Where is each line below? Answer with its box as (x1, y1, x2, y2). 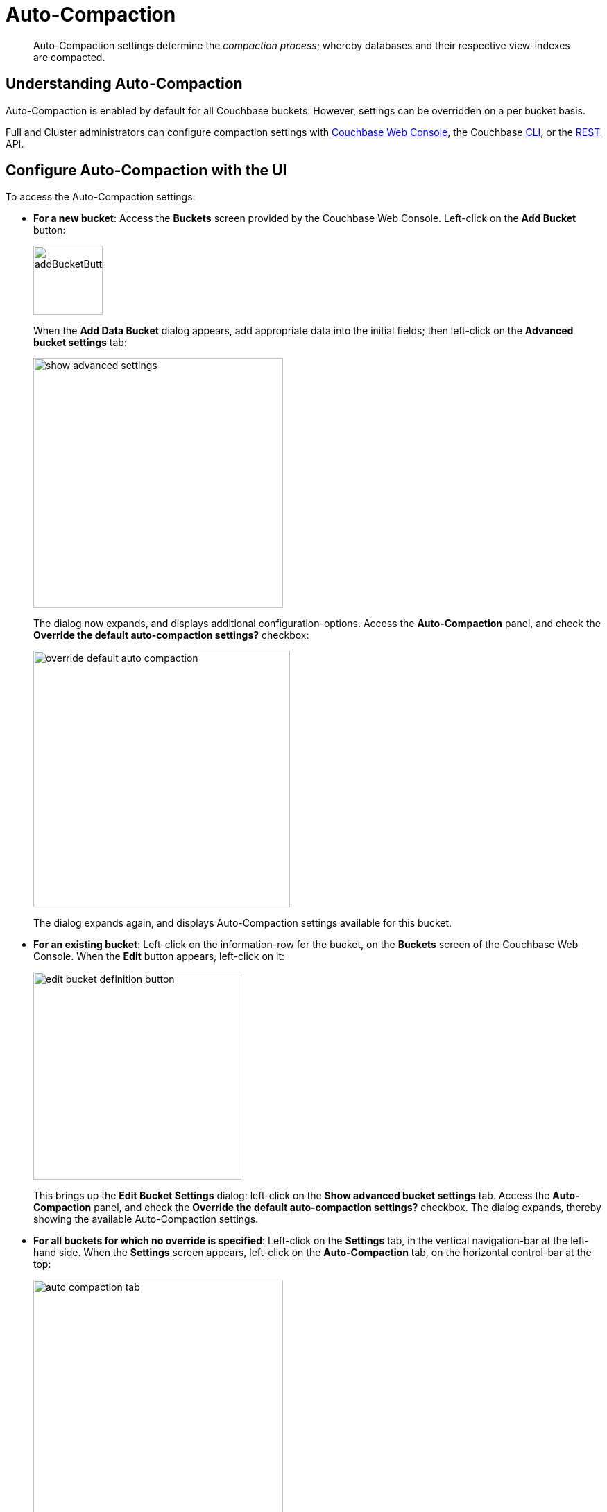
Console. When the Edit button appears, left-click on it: (33, 950, 285, 963)
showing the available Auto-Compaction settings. (33, 1213, 259, 1226)
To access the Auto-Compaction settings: (6, 191, 196, 203)
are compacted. (33, 51, 105, 63)
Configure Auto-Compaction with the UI (6, 162, 287, 180)
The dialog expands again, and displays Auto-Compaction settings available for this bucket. (33, 917, 452, 929)
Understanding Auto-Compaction (6, 75, 243, 93)
